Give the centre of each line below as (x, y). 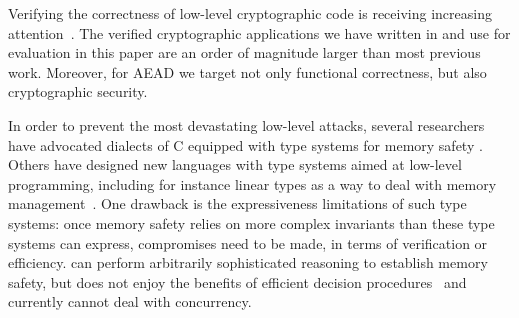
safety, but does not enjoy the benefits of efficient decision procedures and (237, 281)
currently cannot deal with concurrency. (130, 301)
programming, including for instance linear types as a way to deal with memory (252, 183)
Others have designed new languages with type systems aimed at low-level (235, 164)
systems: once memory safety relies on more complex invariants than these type (251, 222)
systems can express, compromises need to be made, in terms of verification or (248, 242)
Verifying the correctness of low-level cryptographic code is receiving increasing (250, 13)
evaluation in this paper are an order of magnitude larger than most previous (244, 52)
